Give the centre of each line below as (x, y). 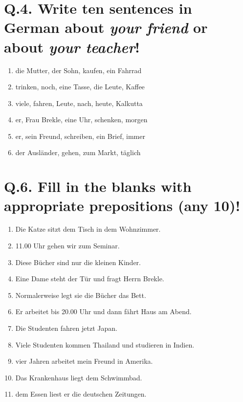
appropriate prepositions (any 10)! (122, 205)
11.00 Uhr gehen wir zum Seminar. (67, 245)
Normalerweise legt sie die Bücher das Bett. (81, 295)
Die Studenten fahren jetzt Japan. (66, 328)
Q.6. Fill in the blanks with (98, 186)
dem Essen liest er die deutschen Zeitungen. (81, 394)
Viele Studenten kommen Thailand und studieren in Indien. (105, 344)
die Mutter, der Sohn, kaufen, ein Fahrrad (78, 70)
